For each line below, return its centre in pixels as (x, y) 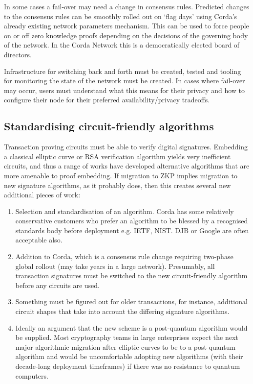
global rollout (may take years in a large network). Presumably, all (115, 266)
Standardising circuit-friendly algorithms (109, 126)
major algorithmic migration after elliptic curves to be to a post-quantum (126, 347)
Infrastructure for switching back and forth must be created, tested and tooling (123, 71)
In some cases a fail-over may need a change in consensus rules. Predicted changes (127, 6)
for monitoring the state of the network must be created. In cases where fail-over (125, 81)
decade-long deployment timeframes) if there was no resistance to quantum (128, 366)
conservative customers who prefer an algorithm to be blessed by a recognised (132, 221)
